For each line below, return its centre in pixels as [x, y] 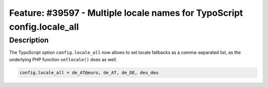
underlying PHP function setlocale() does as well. [63, 59]
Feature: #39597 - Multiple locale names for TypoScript [126, 13]
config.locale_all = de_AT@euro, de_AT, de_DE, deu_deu [89, 72]
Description [29, 40]
